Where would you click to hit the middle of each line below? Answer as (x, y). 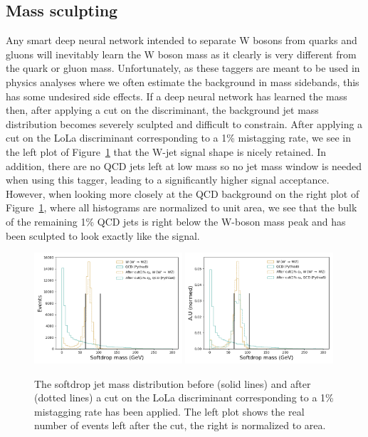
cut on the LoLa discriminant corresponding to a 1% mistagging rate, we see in (178, 138)
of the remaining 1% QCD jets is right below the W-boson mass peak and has (176, 221)
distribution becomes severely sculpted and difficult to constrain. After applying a (184, 123)
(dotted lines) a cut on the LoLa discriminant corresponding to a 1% (184, 397)
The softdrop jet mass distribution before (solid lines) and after (173, 383)
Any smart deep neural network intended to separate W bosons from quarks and (182, 40)
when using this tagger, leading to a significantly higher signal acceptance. (168, 180)
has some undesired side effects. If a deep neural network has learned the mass (177, 96)
